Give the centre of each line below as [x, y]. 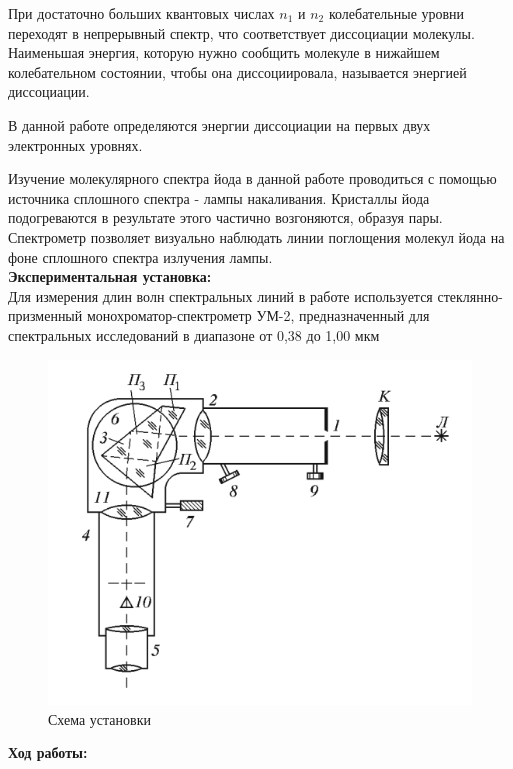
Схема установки [99, 718]
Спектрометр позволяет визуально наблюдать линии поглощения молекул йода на [256, 236]
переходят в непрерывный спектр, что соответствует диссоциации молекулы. [241, 32]
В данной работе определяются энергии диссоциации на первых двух [219, 124]
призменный [45, 315]
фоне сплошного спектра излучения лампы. [140, 256]
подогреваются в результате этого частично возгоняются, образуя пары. [225, 217]
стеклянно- [470, 295]
